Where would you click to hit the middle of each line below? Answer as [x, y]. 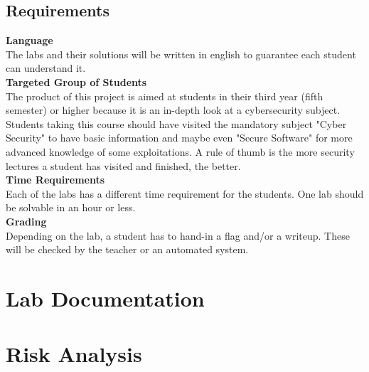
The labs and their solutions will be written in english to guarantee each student [181, 54]
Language [30, 40]
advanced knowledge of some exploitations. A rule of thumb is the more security [180, 151]
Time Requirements [55, 180]
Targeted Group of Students [76, 81]
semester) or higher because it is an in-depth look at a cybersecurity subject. [173, 110]
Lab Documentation [105, 298]
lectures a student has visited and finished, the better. [123, 165]
